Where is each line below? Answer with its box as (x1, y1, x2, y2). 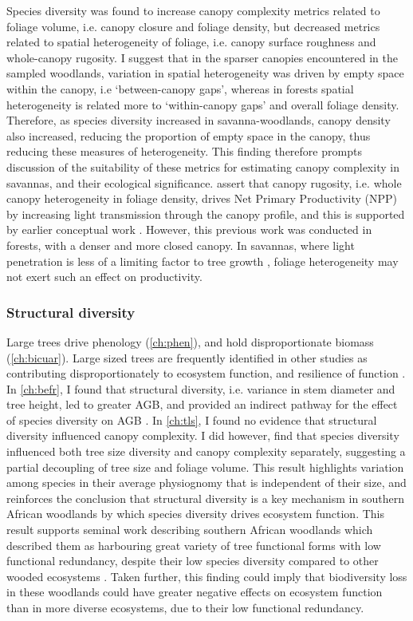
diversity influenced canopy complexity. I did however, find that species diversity (6, 427, 399, 444)
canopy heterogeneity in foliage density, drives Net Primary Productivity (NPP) (6, 190, 398, 207)
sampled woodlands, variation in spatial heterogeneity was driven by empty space (6, 65, 404, 81)
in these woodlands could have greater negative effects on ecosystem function (6, 583, 383, 600)
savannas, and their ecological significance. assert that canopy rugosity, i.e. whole (6, 174, 402, 191)
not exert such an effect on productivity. (6, 268, 203, 285)
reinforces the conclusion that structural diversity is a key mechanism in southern (6, 489, 404, 506)
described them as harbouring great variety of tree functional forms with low (6, 536, 381, 553)
